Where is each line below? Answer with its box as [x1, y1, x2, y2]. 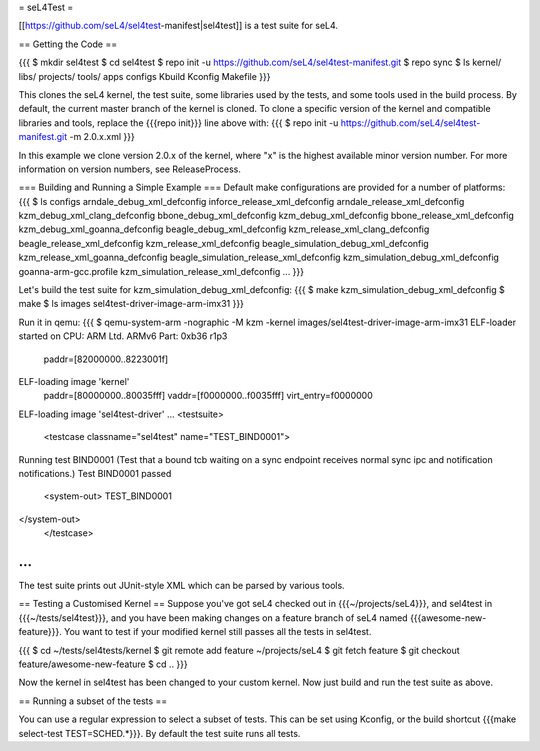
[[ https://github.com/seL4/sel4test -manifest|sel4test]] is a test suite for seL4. [18, 20, 339, 32]
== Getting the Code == [18, 38, 118, 50]
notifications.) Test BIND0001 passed [18, 467, 172, 479]
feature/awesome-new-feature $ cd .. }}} [18, 658, 189, 670]
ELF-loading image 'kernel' [18, 375, 130, 387]
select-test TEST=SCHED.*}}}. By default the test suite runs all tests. [18, 727, 301, 739]
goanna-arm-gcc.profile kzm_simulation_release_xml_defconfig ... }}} [18, 265, 305, 277]
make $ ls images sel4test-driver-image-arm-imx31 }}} [18, 298, 245, 310]
